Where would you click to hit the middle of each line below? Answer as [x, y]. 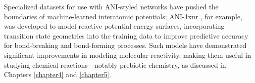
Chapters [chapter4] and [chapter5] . [58, 74]
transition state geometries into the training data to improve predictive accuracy [126, 35]
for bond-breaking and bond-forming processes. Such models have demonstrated [125, 45]
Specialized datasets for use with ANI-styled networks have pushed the [111, 6]
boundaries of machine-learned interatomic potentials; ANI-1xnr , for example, [123, 16]
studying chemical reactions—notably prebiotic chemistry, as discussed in [115, 64]
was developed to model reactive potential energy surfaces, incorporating [114, 26]
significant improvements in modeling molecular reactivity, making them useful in [127, 55]
